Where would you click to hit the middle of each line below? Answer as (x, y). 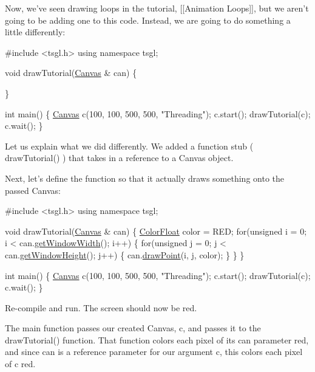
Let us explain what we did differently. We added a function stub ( (129, 146)
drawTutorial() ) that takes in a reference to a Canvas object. (119, 158)
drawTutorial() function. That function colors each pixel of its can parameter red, (157, 339)
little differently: (35, 32)
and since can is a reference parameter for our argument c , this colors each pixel (154, 352)
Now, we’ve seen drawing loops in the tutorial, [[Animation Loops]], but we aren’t (157, 8)
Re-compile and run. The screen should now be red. (101, 307)
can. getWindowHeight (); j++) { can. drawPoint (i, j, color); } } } (125, 254)
